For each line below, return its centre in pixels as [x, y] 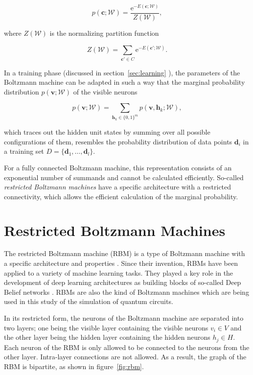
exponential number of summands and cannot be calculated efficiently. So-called [124, 177]
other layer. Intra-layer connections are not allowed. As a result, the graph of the [125, 357]
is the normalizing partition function [104, 33]
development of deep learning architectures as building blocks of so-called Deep [123, 282]
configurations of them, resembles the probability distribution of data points [118, 141]
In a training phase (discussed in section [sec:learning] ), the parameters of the [122, 72]
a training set [24, 151]
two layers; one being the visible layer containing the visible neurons [106, 327]
